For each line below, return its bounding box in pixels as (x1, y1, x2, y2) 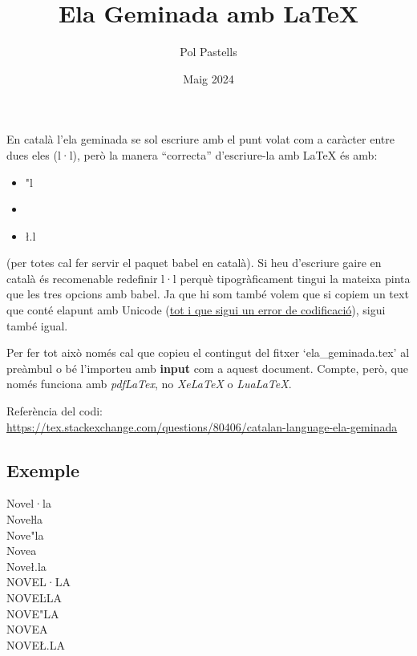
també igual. (6, 317, 68, 334)
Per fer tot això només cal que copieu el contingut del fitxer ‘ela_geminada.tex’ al (6, 344, 410, 361)
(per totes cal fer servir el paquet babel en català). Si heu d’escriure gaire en (6, 254, 382, 271)
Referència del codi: (6, 403, 103, 419)
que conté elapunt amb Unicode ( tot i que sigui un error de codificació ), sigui (6, 302, 386, 318)
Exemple (6, 457, 79, 482)
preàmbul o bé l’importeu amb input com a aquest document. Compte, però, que (6, 359, 408, 376)
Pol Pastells (180, 43, 237, 60)
